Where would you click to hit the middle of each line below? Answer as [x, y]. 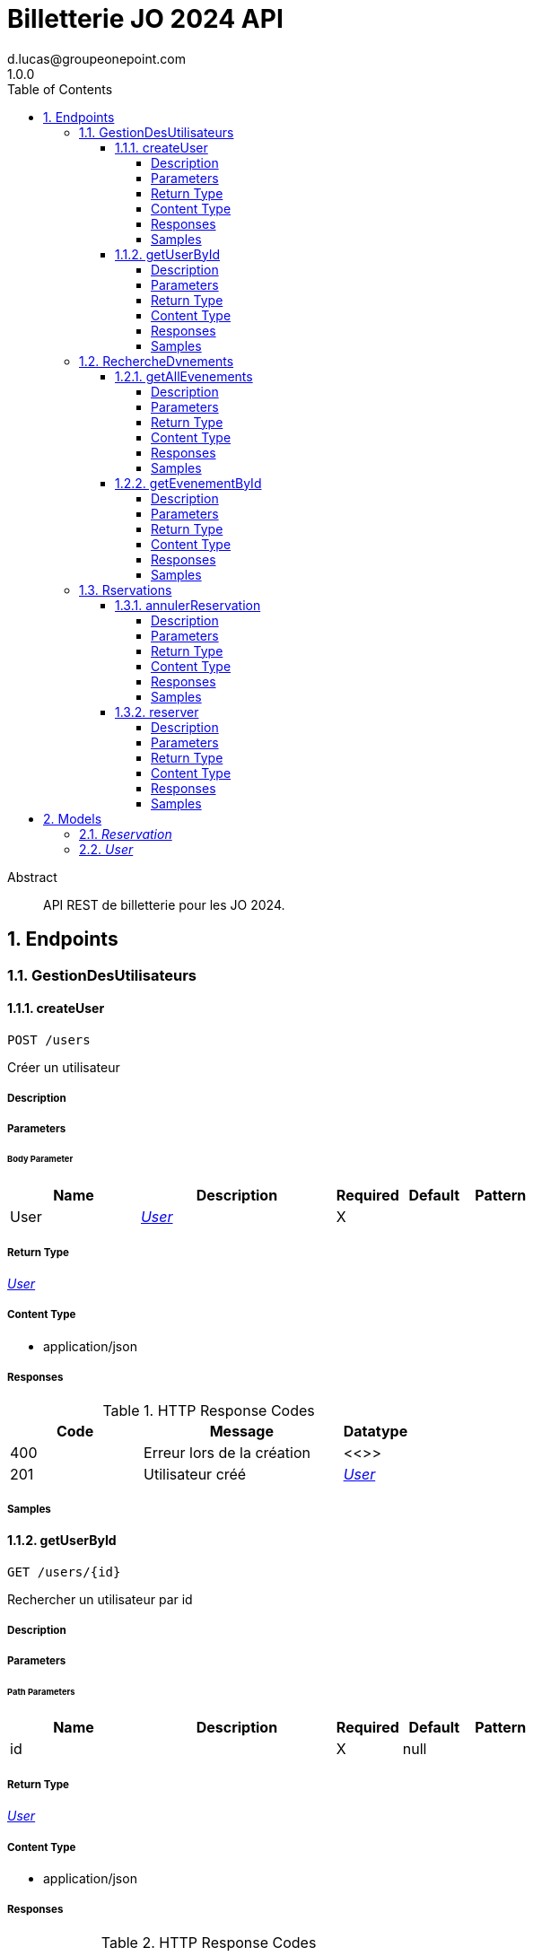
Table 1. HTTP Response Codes [209, 1410]
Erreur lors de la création [227, 1452]
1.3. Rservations [126, 589]
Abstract [32, 877]
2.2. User [106, 849]
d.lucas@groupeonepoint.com [96, 58]
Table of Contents [60, 89]
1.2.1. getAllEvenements [184, 376]
